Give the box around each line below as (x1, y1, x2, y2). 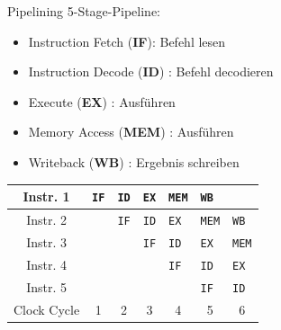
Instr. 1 (23, 187, 70, 206)
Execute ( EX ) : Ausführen (28, 92, 176, 111)
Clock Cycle (14, 299, 80, 318)
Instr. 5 (26, 277, 67, 296)
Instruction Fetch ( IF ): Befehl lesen (28, 31, 226, 50)
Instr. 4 (26, 254, 67, 273)
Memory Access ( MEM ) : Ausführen (28, 122, 234, 141)
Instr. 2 (26, 210, 67, 228)
